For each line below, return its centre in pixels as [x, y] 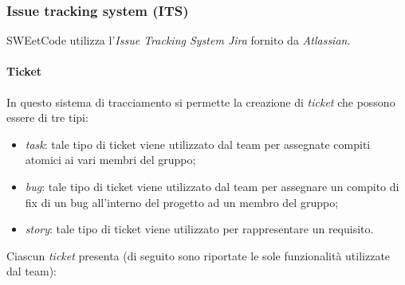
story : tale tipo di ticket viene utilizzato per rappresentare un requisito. [199, 229]
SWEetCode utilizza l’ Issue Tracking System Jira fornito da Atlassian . [179, 40]
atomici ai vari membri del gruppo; [110, 160]
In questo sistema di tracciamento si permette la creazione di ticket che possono [201, 102]
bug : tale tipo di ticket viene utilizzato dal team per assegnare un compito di [212, 186]
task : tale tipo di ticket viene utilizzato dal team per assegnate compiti [198, 144]
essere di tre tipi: [47, 117]
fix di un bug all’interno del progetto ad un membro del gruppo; [182, 202]
